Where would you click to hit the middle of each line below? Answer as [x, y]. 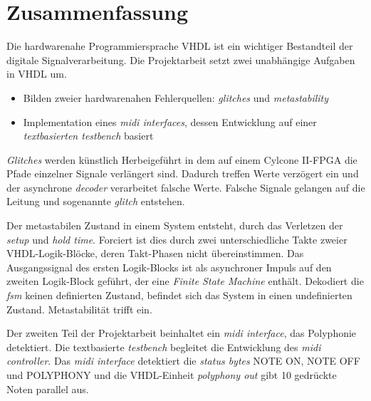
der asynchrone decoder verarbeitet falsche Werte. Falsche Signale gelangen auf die [186, 187]
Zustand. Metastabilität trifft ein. [79, 309]
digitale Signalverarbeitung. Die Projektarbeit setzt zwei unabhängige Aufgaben [181, 59]
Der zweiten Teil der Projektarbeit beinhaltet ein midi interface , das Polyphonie [182, 333]
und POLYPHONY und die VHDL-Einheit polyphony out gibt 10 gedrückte [172, 375]
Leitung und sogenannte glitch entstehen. [96, 201]
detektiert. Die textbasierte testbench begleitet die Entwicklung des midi [164, 347]
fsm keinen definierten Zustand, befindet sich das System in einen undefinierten [179, 295]
